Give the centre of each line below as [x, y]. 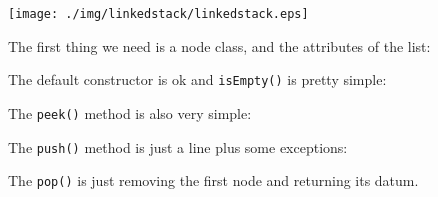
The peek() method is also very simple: [130, 112]
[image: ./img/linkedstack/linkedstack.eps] [158, 14]
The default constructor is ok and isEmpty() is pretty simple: [197, 79]
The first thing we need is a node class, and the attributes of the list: [219, 45]
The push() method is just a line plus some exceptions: [178, 146]
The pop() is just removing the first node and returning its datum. [213, 180]
